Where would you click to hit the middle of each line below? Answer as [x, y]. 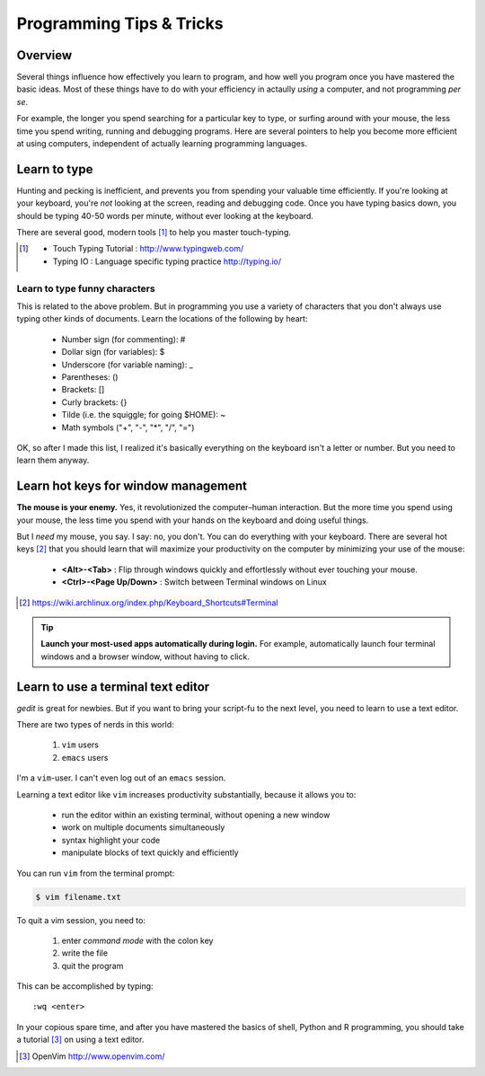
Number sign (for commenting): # [123, 339]
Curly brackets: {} [94, 402]
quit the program [93, 966]
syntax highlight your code [111, 840]
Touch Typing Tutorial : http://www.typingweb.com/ [148, 249]
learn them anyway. [53, 460]
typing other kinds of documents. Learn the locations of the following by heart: [162, 319]
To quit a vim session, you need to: [81, 920]
